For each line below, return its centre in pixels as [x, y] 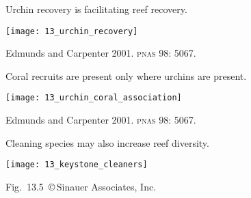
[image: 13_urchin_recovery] [72, 31]
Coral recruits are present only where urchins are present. [126, 75]
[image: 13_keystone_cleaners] [77, 165]
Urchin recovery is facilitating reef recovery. [96, 9]
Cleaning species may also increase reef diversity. [107, 142]
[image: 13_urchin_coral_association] [94, 98]
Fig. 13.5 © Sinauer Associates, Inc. [81, 186]
